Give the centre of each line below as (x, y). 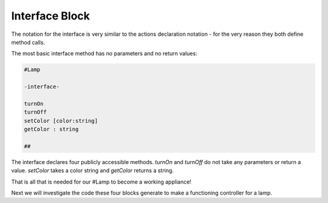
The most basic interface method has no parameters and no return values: (104, 53)
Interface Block (51, 16)
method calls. (28, 42)
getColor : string (51, 129)
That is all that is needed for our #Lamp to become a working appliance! (101, 182)
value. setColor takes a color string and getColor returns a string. (93, 171)
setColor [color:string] (61, 121)
